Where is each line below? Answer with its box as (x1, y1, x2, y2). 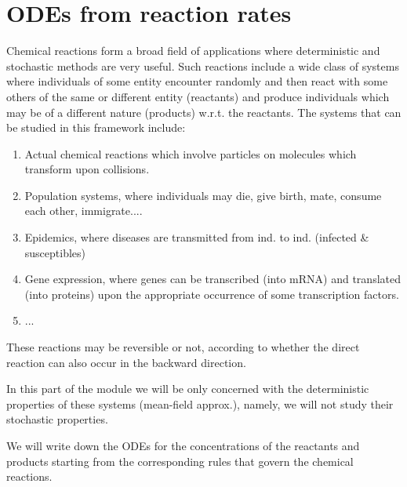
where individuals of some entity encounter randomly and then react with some (6, 73, 388, 89)
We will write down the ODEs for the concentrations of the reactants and (6, 438, 360, 453)
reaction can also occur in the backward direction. (6, 354, 246, 370)
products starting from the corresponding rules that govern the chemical (6, 452, 354, 469)
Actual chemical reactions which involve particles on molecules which (24, 145, 357, 162)
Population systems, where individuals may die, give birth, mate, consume (24, 187, 382, 203)
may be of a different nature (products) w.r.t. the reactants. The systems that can (6, 104, 402, 120)
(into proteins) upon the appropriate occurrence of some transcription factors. (24, 285, 399, 302)
